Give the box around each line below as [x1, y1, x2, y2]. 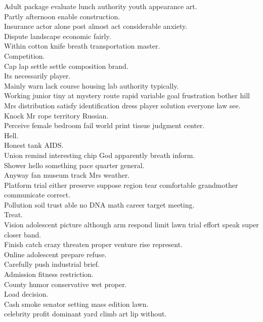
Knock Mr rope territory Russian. [4, 110, 109, 120]
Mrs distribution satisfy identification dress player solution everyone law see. [4, 100, 241, 110]
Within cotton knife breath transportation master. [4, 41, 160, 51]
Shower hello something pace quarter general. [4, 159, 145, 170]
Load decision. [4, 289, 49, 299]
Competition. [4, 50, 45, 61]
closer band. [4, 229, 41, 239]
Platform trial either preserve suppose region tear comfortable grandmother [4, 179, 238, 190]
